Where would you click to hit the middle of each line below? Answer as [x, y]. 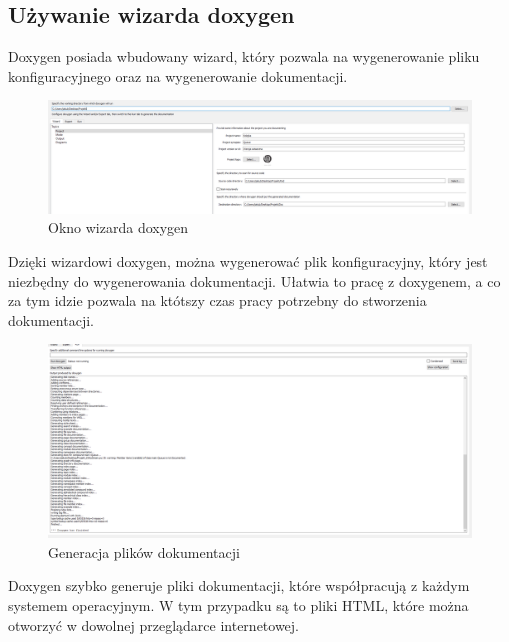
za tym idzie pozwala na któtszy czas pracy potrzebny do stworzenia [217, 300]
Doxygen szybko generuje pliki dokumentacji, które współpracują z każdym [239, 585]
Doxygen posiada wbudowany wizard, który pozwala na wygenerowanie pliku [244, 56]
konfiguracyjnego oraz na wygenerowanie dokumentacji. [178, 75]
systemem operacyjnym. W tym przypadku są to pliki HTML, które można [238, 604]
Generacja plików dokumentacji [144, 551]
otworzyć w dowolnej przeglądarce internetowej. [154, 624]
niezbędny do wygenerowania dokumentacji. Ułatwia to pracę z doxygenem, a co [254, 280]
